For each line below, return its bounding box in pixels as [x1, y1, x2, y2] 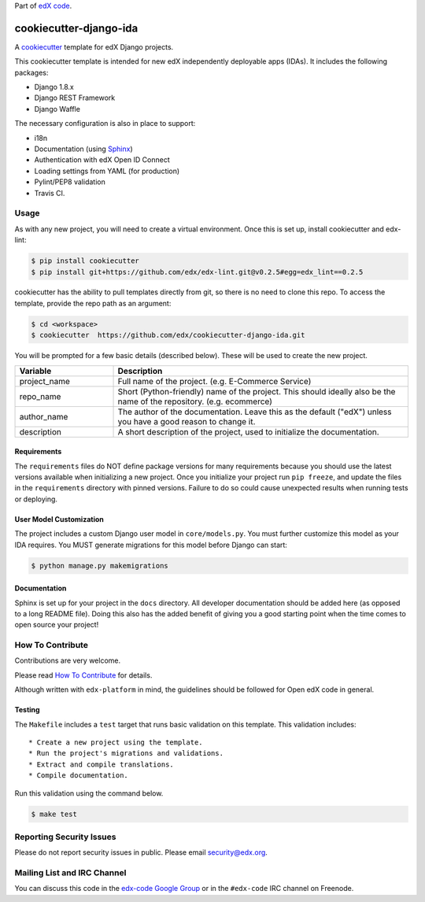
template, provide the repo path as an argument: [14, 298, 172, 308]
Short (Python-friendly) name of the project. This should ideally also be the [117, 386, 396, 397]
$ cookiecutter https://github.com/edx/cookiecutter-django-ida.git [31, 331, 305, 340]
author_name [19, 411, 68, 422]
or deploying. [14, 494, 58, 504]
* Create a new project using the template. [28, 738, 204, 747]
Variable [19, 365, 52, 376]
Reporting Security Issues [14, 831, 116, 842]
